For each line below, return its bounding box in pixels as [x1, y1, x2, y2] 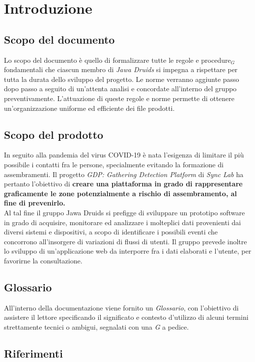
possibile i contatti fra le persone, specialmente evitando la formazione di [4, 159, 224, 169]
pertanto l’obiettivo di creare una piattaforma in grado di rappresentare [4, 179, 243, 189]
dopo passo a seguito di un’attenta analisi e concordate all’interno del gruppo [4, 83, 237, 94]
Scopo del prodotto [4, 127, 104, 142]
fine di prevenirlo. [4, 198, 65, 208]
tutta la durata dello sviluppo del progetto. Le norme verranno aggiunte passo [4, 74, 239, 84]
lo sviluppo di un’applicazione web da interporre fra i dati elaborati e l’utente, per [4, 246, 252, 256]
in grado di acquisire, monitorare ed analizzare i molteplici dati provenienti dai [4, 217, 241, 227]
